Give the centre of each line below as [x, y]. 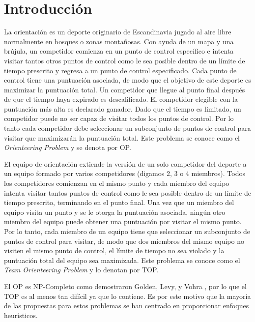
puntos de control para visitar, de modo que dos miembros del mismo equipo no [124, 241]
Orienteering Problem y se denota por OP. [68, 147]
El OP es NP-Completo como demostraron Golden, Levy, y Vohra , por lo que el [125, 286]
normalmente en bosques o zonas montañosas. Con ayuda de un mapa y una [119, 41]
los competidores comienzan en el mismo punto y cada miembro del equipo [117, 183]
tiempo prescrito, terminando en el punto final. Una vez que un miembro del [119, 202]
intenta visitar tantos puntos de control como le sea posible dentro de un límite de [127, 192]
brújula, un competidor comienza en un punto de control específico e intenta [119, 51]
